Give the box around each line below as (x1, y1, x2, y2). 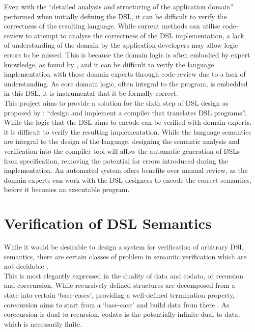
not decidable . (4, 261, 49, 271)
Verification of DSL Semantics (4, 213, 212, 233)
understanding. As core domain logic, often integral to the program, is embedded (4, 78, 248, 88)
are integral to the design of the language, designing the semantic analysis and (4, 136, 240, 146)
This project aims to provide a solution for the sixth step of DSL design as (4, 97, 228, 108)
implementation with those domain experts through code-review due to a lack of (4, 69, 246, 79)
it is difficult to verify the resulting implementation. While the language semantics (4, 126, 252, 137)
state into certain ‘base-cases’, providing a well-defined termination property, (4, 289, 235, 300)
